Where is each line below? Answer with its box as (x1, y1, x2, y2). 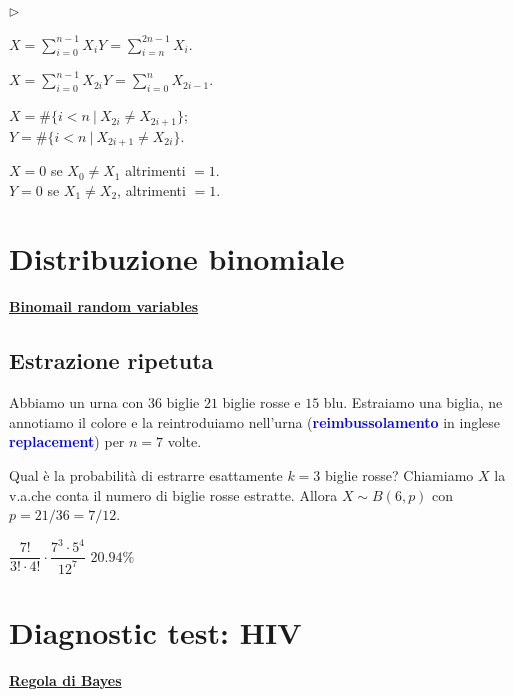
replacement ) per (9, 431, 125, 452)
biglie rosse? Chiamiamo (324, 464, 474, 485)
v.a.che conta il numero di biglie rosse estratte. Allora (9, 484, 338, 505)
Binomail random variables (9, 296, 199, 317)
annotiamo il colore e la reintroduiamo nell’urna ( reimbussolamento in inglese (9, 411, 501, 432)
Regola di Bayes (9, 669, 122, 690)
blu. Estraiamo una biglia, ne (323, 392, 503, 413)
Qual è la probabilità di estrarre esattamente (9, 464, 283, 485)
